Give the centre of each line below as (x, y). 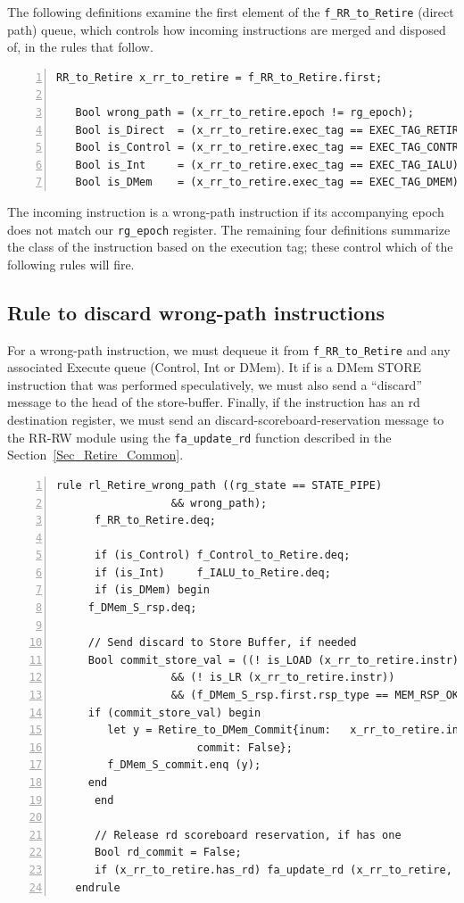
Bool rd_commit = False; (168, 853)
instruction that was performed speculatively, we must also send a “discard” (215, 384)
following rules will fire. (71, 264)
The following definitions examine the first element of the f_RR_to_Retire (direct (231, 12)
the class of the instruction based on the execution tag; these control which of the (230, 247)
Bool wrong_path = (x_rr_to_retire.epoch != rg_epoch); (244, 113)
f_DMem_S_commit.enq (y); (184, 765)
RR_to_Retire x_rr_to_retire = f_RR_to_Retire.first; (220, 77)
